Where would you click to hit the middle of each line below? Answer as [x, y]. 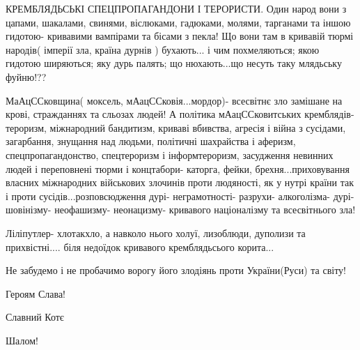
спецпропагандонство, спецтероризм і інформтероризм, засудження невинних [170, 154]
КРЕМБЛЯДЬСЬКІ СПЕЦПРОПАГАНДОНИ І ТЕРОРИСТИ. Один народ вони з [176, 8]
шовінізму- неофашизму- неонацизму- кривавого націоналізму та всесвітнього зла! [181, 210]
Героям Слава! [36, 293]
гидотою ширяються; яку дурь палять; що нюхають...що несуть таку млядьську [174, 63]
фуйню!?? [26, 76]
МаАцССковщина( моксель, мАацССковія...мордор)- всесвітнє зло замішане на [174, 100]
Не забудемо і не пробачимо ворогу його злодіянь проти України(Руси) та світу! [176, 270]
